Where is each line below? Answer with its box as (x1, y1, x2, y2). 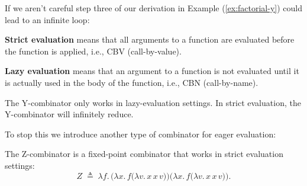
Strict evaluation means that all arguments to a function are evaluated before (5, 33, 295, 46)
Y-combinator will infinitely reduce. (5, 108, 134, 120)
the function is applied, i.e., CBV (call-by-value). (5, 44, 182, 57)
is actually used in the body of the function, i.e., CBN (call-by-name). (5, 76, 258, 88)
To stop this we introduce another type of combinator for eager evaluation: (5, 127, 276, 140)
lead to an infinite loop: (5, 13, 90, 25)
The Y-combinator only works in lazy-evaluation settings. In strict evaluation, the (5, 96, 301, 108)
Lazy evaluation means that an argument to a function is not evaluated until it (5, 65, 299, 77)
